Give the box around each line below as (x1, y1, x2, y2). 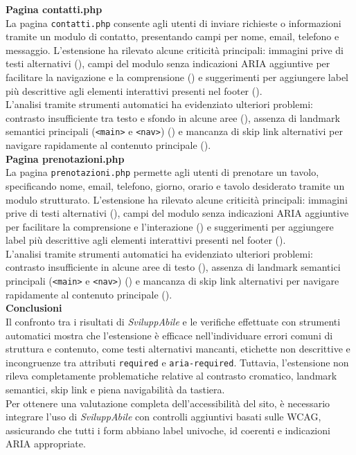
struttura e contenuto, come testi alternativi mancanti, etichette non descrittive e (6, 341, 350, 356)
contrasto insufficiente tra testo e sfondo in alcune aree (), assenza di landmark (6, 110, 340, 125)
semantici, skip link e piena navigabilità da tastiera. (6, 382, 225, 396)
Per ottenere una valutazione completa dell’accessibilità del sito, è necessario (6, 395, 330, 410)
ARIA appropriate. (6, 436, 86, 451)
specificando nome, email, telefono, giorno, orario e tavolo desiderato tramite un (6, 178, 345, 193)
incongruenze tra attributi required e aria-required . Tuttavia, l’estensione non (6, 355, 349, 369)
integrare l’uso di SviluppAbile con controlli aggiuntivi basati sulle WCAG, (6, 409, 321, 424)
